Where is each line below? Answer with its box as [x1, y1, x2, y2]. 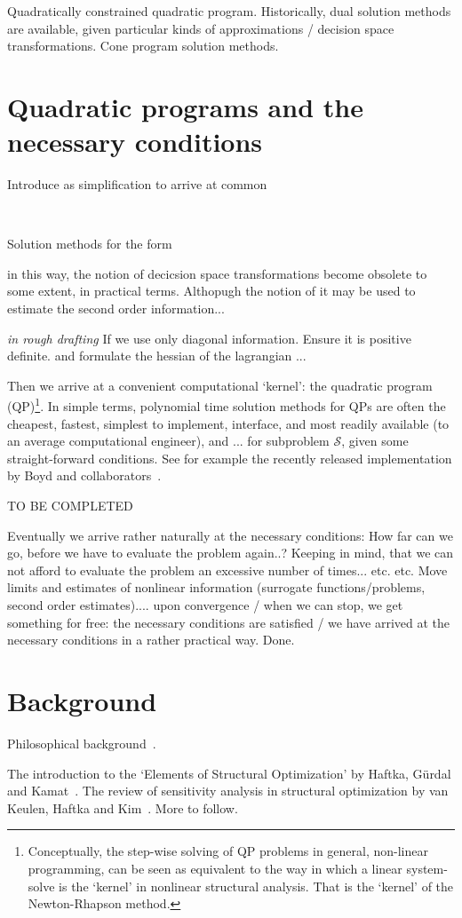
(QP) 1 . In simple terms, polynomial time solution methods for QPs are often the [7, 394, 446, 415]
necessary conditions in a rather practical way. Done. [7, 630, 295, 649]
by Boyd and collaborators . [7, 466, 162, 485]
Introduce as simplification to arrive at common [7, 175, 267, 194]
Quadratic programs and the [7, 88, 363, 124]
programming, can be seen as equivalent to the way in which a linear [28, 859, 402, 877]
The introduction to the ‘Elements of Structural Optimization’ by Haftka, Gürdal [7, 764, 451, 782]
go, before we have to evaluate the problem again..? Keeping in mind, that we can [7, 543, 454, 562]
